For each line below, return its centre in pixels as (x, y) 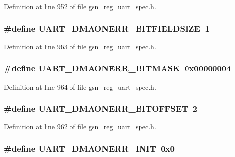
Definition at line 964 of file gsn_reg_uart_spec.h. (80, 86)
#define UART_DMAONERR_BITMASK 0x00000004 (117, 68)
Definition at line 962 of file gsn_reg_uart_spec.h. (80, 126)
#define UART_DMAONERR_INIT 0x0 (89, 148)
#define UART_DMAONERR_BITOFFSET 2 (101, 108)
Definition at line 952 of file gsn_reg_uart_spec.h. (80, 6)
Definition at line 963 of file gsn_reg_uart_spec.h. (80, 46)
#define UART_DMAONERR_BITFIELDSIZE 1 (107, 28)
